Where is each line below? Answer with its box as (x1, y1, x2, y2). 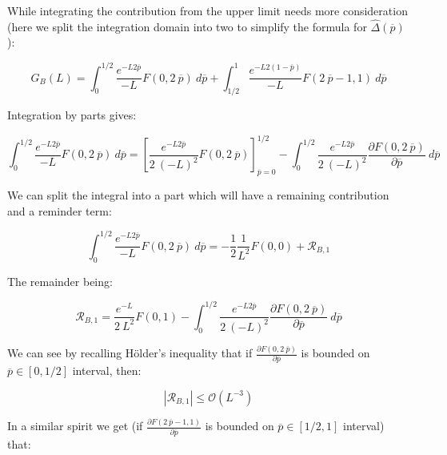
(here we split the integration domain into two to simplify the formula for (7, 18, 367, 34)
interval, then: (72, 362, 142, 379)
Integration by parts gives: (7, 107, 137, 123)
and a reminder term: (7, 202, 112, 219)
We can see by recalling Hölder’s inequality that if (7, 344, 253, 361)
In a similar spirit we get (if (7, 417, 143, 434)
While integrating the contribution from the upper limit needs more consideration (7, 2, 408, 18)
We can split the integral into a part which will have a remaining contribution (7, 187, 389, 203)
